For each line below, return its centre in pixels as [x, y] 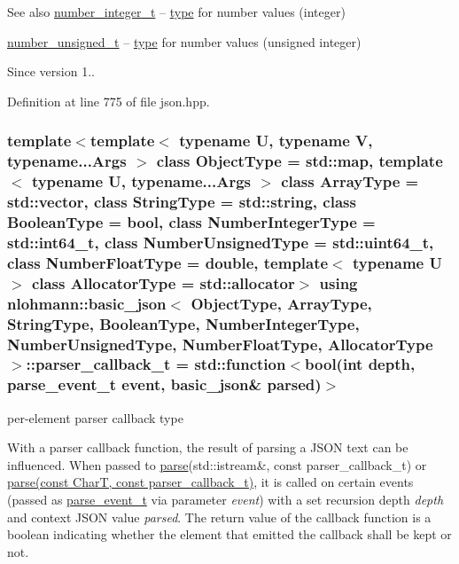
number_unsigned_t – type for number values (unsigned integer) [184, 41]
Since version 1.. [51, 71]
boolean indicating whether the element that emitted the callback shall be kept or [229, 534]
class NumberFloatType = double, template [168, 262]
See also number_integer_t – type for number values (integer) [176, 12]
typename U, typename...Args [141, 181]
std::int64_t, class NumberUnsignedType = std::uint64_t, [221, 242]
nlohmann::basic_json [87, 303]
